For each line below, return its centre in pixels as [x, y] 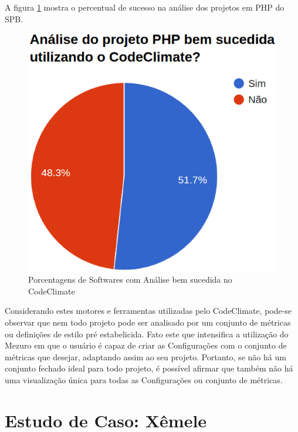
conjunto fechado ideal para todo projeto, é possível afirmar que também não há [149, 368]
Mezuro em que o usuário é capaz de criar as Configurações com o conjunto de [146, 345]
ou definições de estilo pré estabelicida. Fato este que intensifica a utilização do [147, 334]
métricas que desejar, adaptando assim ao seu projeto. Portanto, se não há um [145, 356]
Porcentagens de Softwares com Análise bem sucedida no [130, 279]
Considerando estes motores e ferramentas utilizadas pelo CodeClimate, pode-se [148, 311]
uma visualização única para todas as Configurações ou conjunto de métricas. [144, 379]
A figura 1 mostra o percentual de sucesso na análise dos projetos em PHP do [145, 7]
